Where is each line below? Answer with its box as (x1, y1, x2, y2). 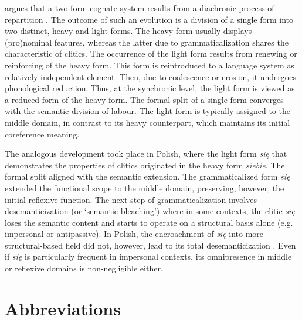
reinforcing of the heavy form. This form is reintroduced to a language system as (5, 59, 294, 71)
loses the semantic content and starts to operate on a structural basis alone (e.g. (5, 216, 293, 228)
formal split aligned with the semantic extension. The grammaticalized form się (5, 170, 290, 183)
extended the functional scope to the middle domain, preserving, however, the (5, 181, 284, 194)
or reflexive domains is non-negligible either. (5, 262, 163, 274)
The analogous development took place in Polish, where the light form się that (5, 147, 287, 160)
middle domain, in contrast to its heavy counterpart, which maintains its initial (5, 116, 290, 128)
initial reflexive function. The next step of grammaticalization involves (5, 193, 257, 205)
